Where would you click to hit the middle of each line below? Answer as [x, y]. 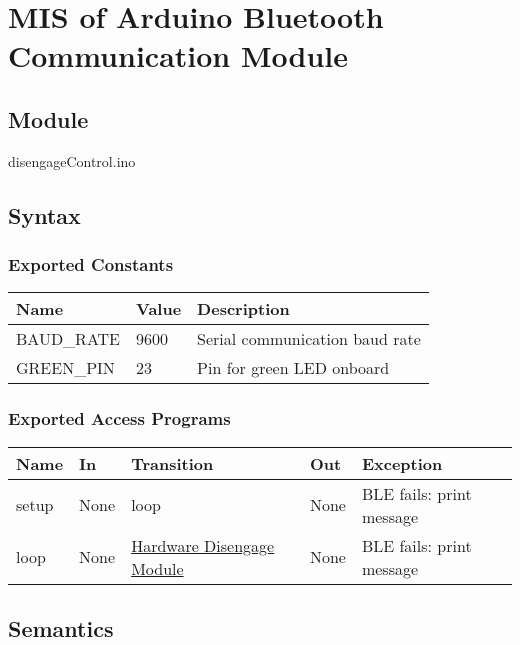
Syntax [44, 214]
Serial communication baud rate [309, 339]
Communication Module [178, 55]
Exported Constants [91, 264]
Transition [172, 463]
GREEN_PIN [65, 368]
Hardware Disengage [203, 545]
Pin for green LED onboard [293, 368]
